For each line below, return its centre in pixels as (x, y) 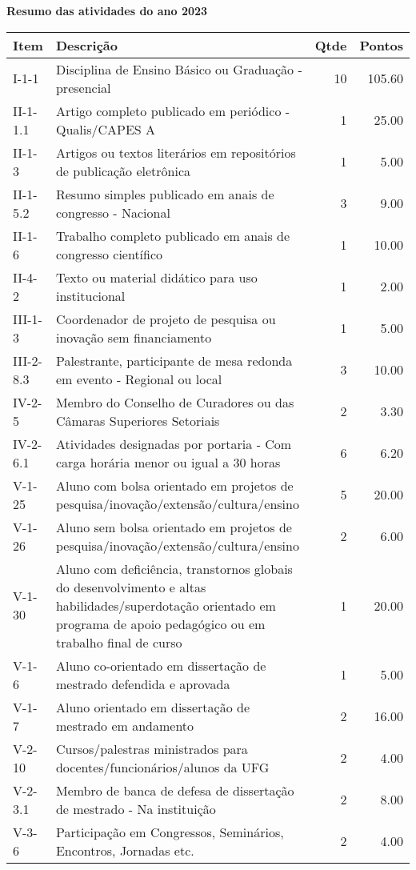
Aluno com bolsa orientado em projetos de (174, 485)
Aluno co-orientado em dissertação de (161, 665)
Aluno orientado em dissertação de (153, 707)
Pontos (381, 45)
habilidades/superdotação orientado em (166, 605)
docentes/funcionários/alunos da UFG (162, 767)
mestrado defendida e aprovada (143, 684)
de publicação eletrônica (123, 170)
